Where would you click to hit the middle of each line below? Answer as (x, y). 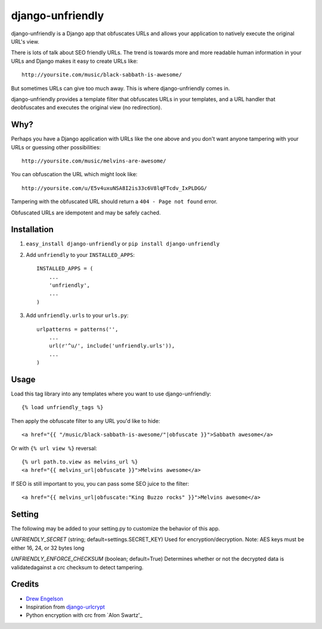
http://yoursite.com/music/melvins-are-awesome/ (94, 161)
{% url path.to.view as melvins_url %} (80, 462)
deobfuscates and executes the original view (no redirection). (86, 108)
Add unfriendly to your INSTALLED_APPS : (80, 254)
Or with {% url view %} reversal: (54, 448)
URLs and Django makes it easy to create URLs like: (75, 61)
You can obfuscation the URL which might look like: (74, 174)
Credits (25, 584)
